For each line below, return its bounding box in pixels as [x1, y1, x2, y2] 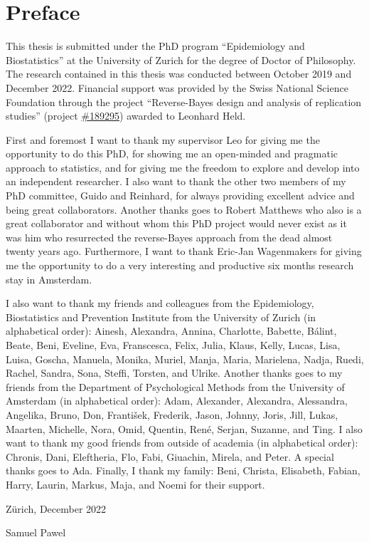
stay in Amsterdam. [6, 271, 92, 286]
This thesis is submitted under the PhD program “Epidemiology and [6, 38, 305, 53]
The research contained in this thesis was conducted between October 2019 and [6, 66, 352, 81]
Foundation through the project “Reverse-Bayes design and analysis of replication [6, 94, 362, 109]
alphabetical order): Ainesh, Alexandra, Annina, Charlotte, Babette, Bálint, [6, 323, 337, 338]
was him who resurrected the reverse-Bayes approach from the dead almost [6, 229, 333, 244]
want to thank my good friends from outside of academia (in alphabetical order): [6, 435, 358, 450]
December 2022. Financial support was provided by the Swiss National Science [6, 80, 348, 95]
